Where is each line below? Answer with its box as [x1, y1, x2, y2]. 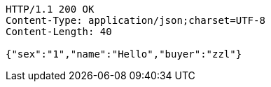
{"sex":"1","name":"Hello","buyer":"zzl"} [6, 48, 242, 60]
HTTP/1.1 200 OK [6, 4, 95, 15]
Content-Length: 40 [6, 26, 112, 37]
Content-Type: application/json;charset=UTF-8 [6, 15, 265, 26]
